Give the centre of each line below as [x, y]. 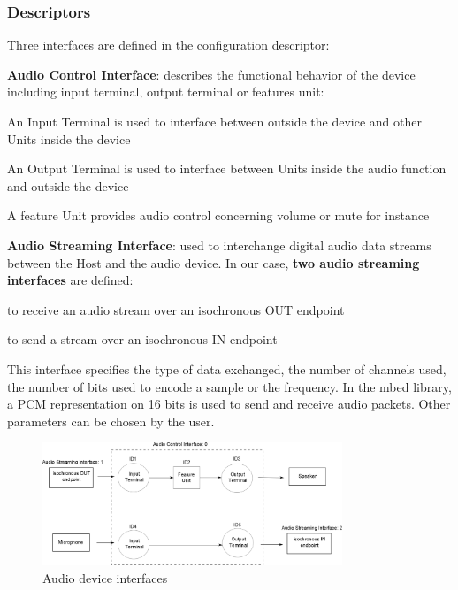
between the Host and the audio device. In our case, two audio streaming [214, 262]
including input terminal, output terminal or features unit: [166, 92]
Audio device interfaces [105, 577]
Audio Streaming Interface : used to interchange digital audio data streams [219, 245]
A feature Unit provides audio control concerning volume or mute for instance [218, 215]
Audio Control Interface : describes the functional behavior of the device [211, 74]
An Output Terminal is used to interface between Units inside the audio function [227, 169]
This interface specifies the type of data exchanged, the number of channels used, [227, 368]
